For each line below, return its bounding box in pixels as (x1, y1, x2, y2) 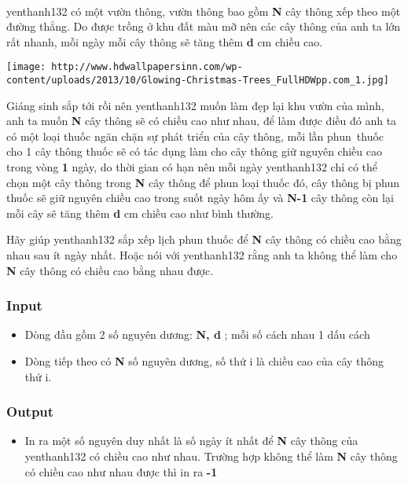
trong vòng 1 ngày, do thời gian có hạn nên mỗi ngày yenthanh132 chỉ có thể (6, 159, 378, 175)
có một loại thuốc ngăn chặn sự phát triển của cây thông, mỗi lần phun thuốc (6, 127, 384, 144)
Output (6, 402, 54, 421)
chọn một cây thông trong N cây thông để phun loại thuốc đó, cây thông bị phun (6, 174, 399, 190)
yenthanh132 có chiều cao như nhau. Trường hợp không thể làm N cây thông (24, 448, 398, 465)
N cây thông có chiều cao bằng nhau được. (6, 262, 214, 278)
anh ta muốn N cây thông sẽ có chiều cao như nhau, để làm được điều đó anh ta (6, 112, 397, 129)
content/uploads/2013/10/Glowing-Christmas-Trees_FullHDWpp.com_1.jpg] (6, 75, 389, 86)
